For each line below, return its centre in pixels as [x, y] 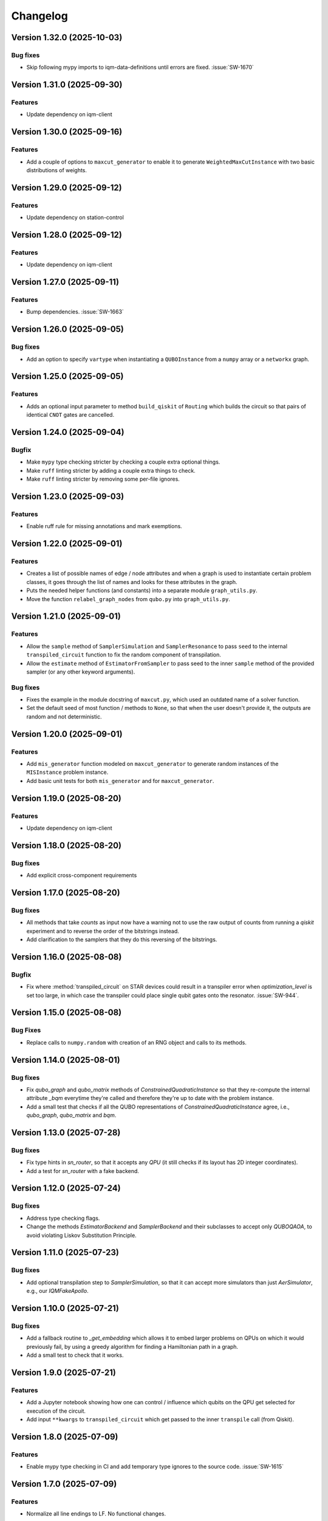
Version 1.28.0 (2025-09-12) [67, 235]
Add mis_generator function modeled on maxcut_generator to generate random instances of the [152, 764]
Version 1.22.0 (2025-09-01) [67, 544]
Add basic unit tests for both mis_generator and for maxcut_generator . [120, 781]
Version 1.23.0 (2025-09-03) [68, 496]
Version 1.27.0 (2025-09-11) [65, 282]
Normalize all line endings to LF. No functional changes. [96, 1514]
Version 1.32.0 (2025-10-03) [67, 37]
